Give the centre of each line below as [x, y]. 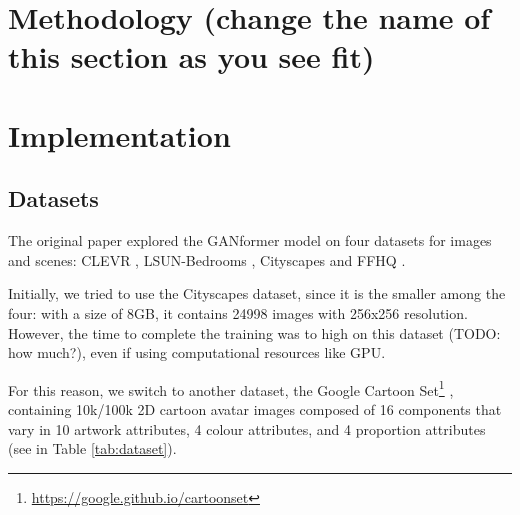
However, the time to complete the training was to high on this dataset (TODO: [254, 332]
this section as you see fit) [191, 56]
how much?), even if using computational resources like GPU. [197, 352]
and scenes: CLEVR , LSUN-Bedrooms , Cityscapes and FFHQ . [207, 259]
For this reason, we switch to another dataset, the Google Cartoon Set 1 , [231, 388]
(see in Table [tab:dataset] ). [92, 448]
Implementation [119, 134]
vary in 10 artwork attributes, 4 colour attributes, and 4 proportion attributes [247, 428]
